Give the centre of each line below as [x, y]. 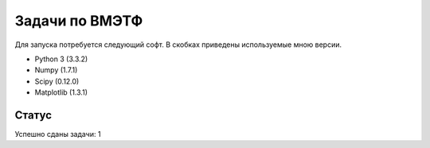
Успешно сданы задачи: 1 [58, 134]
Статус [33, 115]
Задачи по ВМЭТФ [79, 21]
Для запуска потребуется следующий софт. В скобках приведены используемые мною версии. [178, 45]
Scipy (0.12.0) [57, 81]
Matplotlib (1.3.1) [61, 92]
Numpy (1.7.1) [56, 70]
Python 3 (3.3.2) [61, 59]
